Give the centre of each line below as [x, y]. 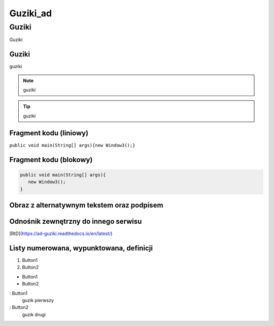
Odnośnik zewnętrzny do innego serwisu [76, 221]
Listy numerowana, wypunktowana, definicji [81, 248]
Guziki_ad [31, 13]
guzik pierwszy [38, 300]
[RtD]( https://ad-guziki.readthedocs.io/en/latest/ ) [61, 233]
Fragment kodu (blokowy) [51, 159]
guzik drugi [34, 314]
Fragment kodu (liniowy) [49, 133]
